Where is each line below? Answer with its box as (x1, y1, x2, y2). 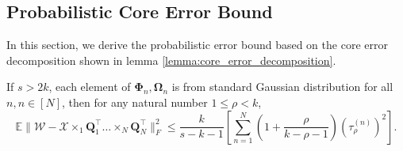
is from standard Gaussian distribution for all (171, 78, 393, 95)
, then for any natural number (62, 93, 208, 110)
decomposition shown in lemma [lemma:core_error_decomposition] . (6, 51, 336, 68)
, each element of (48, 78, 131, 95)
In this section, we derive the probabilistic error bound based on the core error (6, 36, 388, 53)
